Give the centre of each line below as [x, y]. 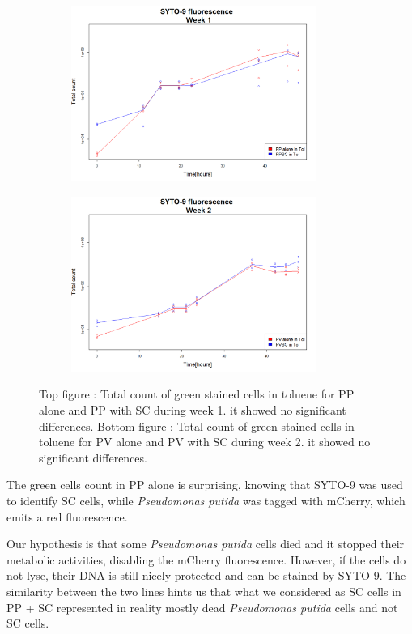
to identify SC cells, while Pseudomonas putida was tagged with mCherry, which [206, 500]
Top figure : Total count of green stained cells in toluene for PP [197, 394]
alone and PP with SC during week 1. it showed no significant [193, 410]
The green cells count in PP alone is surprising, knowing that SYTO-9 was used [205, 485]
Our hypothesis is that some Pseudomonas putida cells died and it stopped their [206, 544]
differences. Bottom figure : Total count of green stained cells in [197, 426]
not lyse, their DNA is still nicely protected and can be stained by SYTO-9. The [206, 575]
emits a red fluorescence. [67, 516]
